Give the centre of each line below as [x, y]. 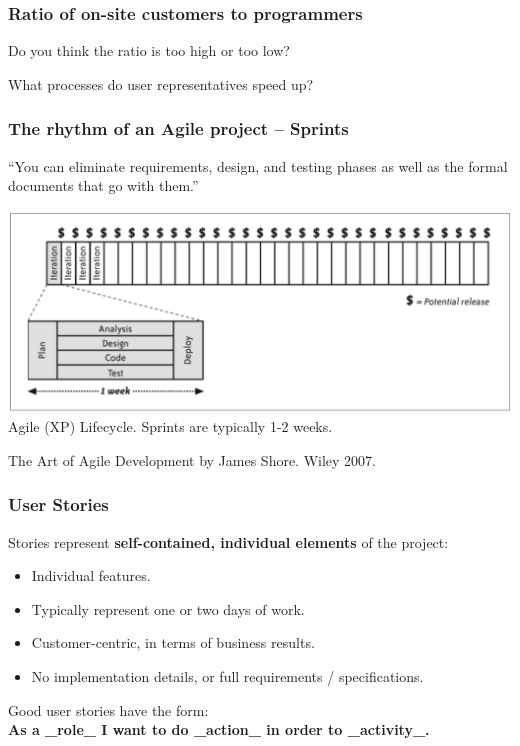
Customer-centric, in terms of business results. [173, 642]
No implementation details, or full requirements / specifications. [227, 675]
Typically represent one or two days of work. [168, 608]
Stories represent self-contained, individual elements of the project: [228, 541]
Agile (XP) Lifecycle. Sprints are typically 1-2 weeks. [170, 426]
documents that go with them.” [103, 185]
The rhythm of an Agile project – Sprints [178, 128]
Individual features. [91, 575]
